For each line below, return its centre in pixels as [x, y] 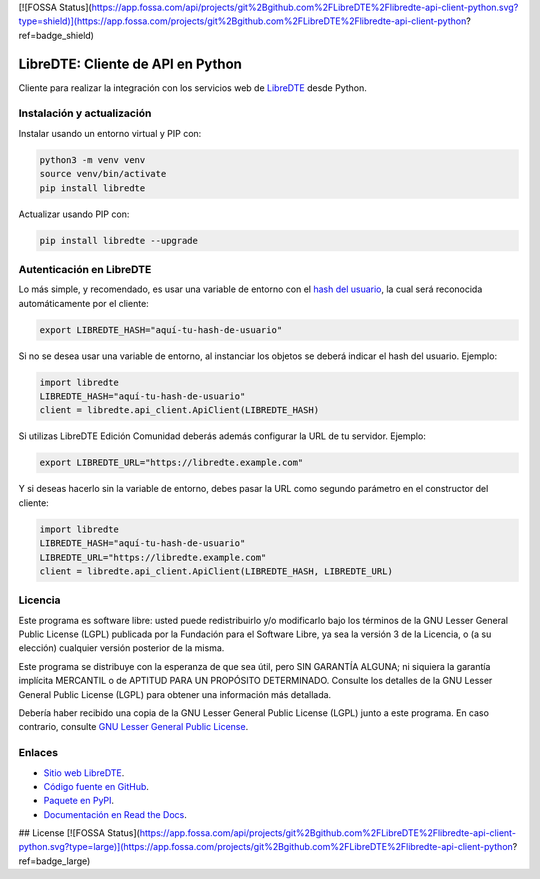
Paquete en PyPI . [79, 801]
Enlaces [38, 753]
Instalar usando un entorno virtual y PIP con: [110, 133]
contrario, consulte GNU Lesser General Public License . [133, 727]
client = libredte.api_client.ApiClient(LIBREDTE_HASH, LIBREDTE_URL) [216, 571]
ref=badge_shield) [56, 35]
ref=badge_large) [54, 861]
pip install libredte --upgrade [119, 240]
